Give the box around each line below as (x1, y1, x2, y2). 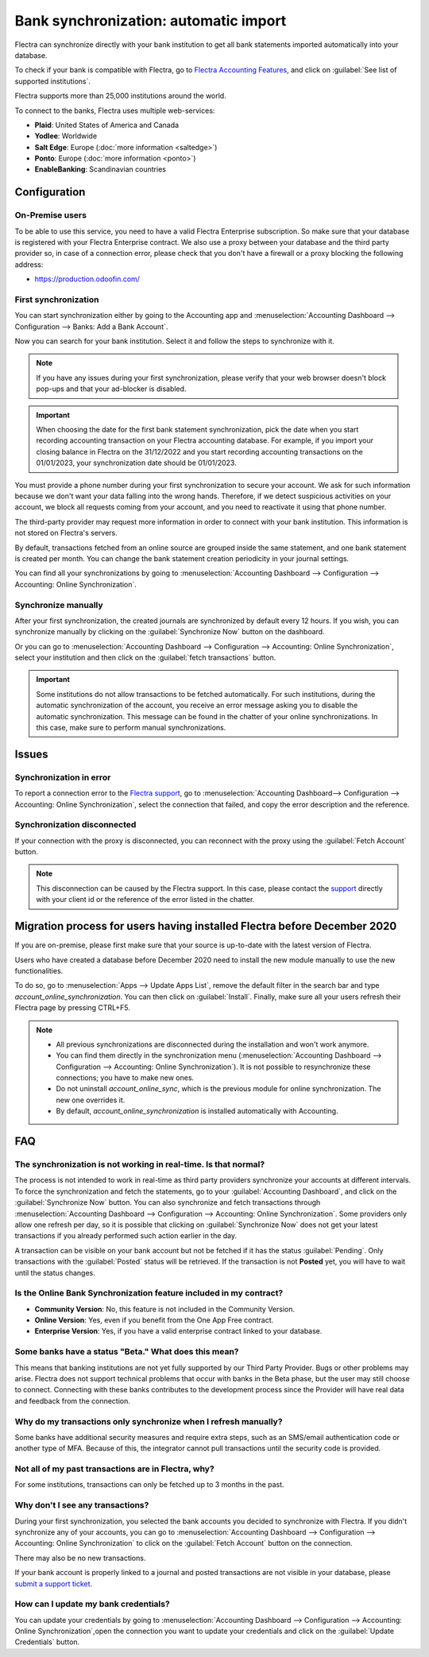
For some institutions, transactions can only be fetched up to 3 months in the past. (14, 1480, 285, 1489)
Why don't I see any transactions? (14, 1500, 149, 1511)
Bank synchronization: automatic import (14, 12, 287, 29)
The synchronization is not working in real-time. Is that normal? (14, 1159, 265, 1170)
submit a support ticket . (14, 1578, 93, 1589)
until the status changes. (14, 1268, 95, 1277)
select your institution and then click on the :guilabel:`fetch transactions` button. (14, 652, 276, 663)
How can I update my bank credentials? (14, 1598, 170, 1609)
